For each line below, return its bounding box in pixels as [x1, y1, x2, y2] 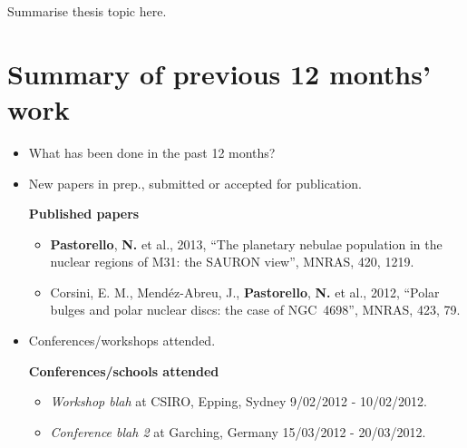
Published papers [28, 204, 140, 223]
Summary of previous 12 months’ [7, 54, 431, 92]
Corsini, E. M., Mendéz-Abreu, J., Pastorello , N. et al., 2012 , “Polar [50, 282, 440, 301]
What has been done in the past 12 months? [28, 142, 276, 161]
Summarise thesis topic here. [7, 2, 167, 20]
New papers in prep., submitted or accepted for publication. [28, 173, 362, 192]
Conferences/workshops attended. [28, 331, 216, 350]
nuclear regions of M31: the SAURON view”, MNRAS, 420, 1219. [50, 252, 414, 271]
